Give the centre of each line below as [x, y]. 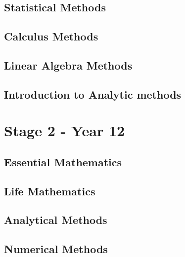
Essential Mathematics [63, 162]
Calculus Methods [51, 36]
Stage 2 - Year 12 [65, 130]
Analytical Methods [56, 220]
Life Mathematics [50, 191]
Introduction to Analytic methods [93, 94]
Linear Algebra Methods [68, 65]
